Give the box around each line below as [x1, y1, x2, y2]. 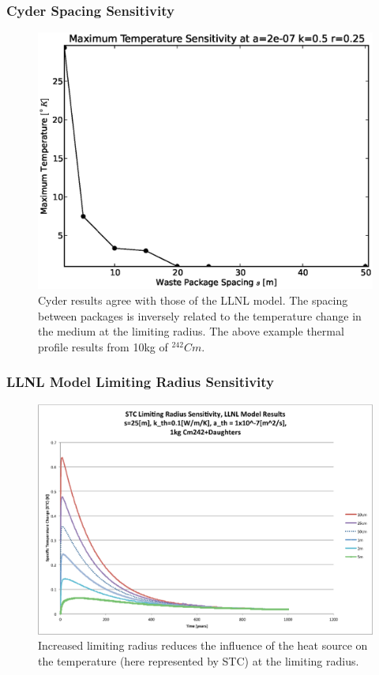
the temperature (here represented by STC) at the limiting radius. [38, 652, 359, 669]
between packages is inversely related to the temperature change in [38, 307, 362, 324]
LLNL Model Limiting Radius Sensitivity [6, 372, 275, 392]
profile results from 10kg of [38, 338, 168, 355]
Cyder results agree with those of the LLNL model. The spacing [38, 292, 348, 309]
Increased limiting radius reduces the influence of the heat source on [38, 637, 368, 654]
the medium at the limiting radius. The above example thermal [38, 323, 344, 339]
